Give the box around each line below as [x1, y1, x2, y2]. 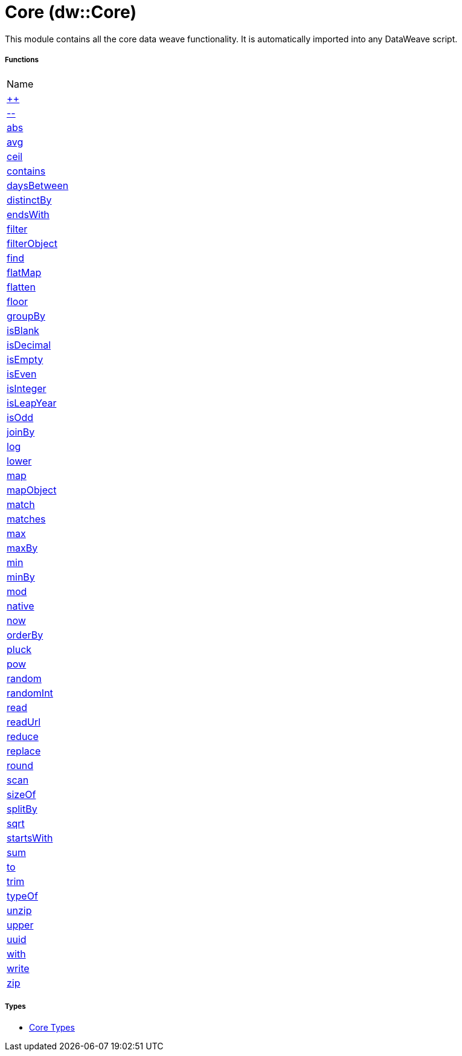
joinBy [7, 425, 35, 438]
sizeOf [7, 788, 36, 800]
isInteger [7, 382, 47, 394]
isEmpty [7, 353, 43, 365]
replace [7, 744, 41, 757]
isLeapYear [7, 396, 57, 409]
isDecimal [7, 338, 51, 351]
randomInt [7, 686, 53, 699]
